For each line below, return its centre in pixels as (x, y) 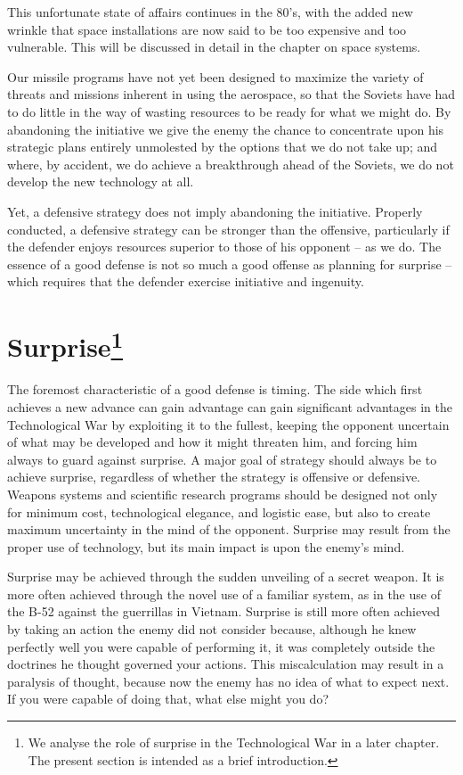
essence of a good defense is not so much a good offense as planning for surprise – (230, 264)
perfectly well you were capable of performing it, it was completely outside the (221, 646)
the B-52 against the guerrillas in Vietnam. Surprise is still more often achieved (224, 611)
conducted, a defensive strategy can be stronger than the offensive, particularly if (228, 229)
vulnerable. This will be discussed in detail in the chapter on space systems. (214, 47)
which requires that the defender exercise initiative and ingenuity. (186, 281)
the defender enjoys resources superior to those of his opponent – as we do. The (224, 247)
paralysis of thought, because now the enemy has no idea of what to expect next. (228, 681)
